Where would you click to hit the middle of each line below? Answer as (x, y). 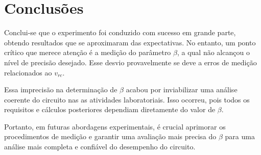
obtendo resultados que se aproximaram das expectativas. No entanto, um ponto (130, 42)
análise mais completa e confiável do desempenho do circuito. (100, 147)
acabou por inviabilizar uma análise (182, 89)
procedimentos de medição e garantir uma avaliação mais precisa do (110, 136)
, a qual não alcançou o (213, 52)
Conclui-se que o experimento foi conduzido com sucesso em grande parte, (120, 32)
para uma (240, 136)
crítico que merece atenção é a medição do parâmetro (88, 52)
